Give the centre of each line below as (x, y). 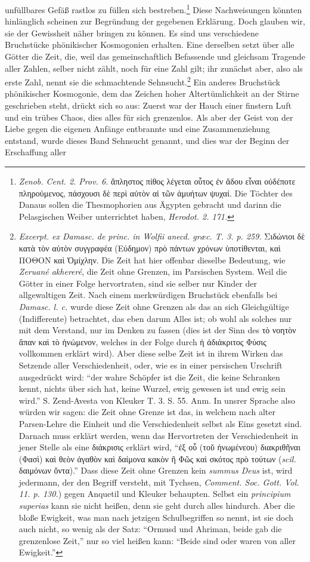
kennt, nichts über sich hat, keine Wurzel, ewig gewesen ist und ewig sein (152, 389)
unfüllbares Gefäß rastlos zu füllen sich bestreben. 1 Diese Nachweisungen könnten (154, 9)
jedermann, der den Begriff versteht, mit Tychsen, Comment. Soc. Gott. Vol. (159, 482)
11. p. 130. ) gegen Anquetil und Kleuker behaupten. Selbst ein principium (155, 494)
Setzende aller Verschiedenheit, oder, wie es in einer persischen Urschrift (151, 365)
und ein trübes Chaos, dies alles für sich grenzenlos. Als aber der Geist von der (149, 117)
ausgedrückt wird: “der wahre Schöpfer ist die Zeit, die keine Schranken (149, 377)
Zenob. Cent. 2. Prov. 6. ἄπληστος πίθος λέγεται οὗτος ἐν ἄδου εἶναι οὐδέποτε (157, 181)
